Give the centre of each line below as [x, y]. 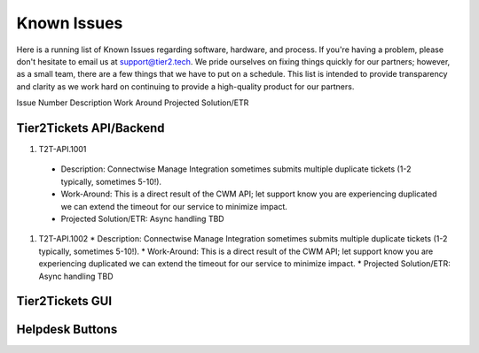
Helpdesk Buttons [67, 330]
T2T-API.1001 [63, 150]
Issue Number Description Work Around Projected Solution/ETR [133, 103]
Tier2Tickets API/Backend [90, 128]
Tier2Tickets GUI [64, 301]
